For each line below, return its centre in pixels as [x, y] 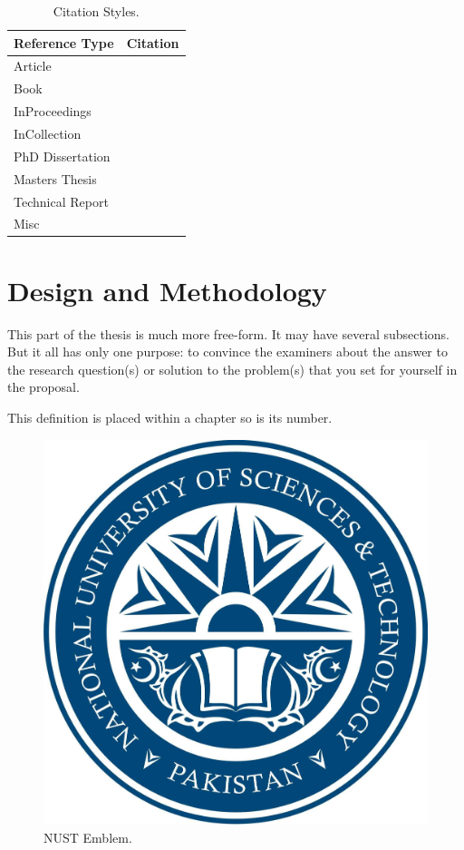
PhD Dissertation [62, 156]
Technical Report [61, 201]
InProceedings [53, 111]
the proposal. [43, 387]
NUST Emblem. [88, 837]
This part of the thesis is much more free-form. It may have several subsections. [229, 333]
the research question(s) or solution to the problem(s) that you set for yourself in [232, 369]
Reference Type [64, 42]
